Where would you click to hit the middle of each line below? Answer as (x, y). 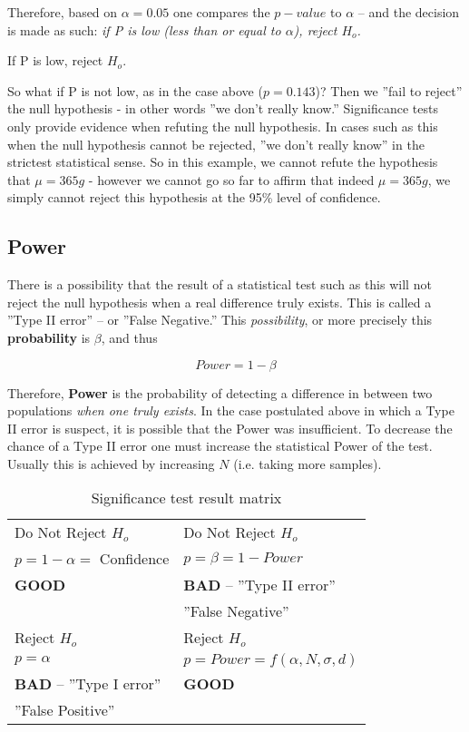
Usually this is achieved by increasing (111, 463)
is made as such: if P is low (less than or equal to (144, 29)
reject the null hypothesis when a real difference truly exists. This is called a (220, 302)
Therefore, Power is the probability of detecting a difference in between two (220, 392)
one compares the (221, 12)
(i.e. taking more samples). (308, 463)
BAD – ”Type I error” (88, 684)
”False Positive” (65, 710)
